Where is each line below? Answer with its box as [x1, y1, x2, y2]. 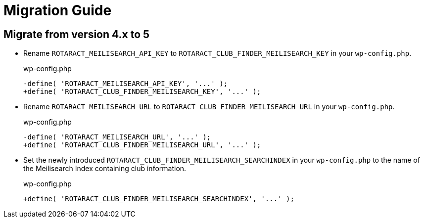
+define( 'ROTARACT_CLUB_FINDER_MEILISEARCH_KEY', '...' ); [23, 88, 261, 96]
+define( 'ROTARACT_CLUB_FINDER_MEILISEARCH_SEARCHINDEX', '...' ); [23, 195, 294, 203]
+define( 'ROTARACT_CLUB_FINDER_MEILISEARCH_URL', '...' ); [23, 141, 261, 149]
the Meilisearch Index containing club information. [23, 164, 187, 173]
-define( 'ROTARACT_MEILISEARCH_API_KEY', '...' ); [23, 80, 228, 88]
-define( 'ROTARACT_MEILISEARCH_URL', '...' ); [23, 133, 211, 141]
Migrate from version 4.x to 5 [3, 28, 150, 41]
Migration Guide [3, 2, 112, 19]
